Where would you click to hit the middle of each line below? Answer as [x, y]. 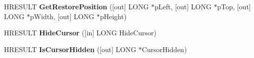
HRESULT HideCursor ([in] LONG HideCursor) [80, 33]
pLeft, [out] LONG [183, 6]
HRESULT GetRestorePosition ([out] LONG [76, 6]
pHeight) [113, 16]
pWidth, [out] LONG [62, 16]
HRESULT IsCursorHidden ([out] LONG [70, 49]
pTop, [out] [234, 6]
